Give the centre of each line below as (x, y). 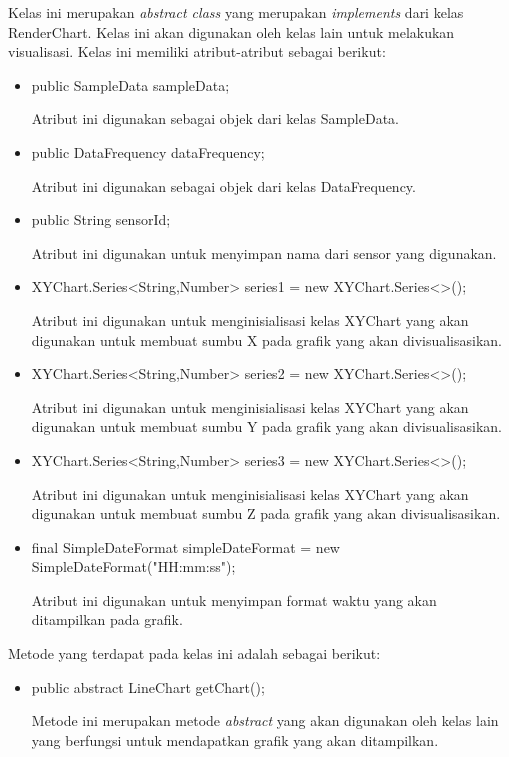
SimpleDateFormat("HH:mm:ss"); (133, 566)
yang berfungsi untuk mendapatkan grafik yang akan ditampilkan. (235, 739)
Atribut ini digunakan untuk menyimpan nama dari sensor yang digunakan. (264, 252)
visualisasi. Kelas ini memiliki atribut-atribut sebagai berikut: (197, 51)
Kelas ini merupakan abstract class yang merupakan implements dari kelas (236, 12)
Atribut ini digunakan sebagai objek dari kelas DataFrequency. (223, 185)
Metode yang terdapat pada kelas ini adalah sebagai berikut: (194, 653)
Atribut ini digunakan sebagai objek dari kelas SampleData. (215, 118)
